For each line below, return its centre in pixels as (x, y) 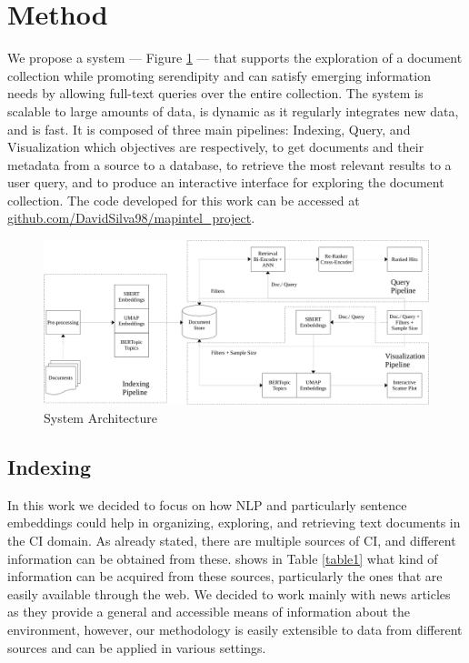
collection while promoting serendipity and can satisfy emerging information (219, 75)
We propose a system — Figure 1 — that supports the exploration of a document (235, 58)
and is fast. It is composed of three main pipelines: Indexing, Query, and (209, 129)
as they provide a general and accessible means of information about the (209, 612)
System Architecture (100, 418)
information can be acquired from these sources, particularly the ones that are (225, 576)
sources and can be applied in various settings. (137, 647)
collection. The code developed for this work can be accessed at (184, 200)
